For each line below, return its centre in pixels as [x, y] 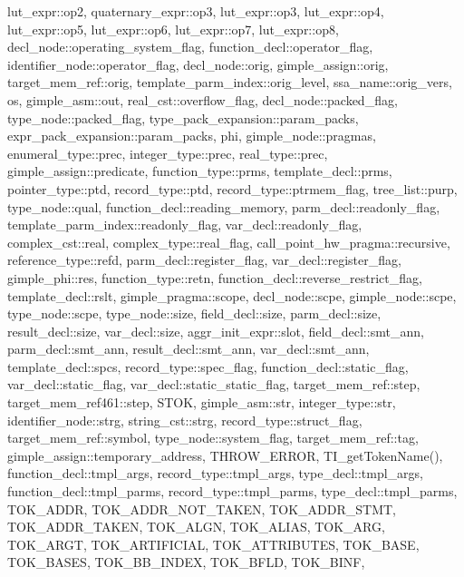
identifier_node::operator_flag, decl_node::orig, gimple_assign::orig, [198, 64]
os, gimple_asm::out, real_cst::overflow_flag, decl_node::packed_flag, [203, 99]
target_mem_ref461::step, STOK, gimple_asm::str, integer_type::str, [202, 402]
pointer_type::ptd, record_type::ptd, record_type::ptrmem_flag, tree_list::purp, [232, 188]
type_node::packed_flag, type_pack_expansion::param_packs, [183, 117]
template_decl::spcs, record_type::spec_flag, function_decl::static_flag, [208, 366]
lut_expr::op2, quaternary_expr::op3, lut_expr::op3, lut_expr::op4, [196, 11]
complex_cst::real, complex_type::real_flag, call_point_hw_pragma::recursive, [229, 242]
